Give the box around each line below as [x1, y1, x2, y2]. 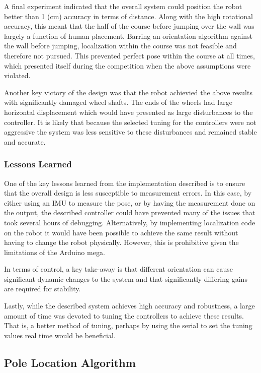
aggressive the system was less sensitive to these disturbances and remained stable [4, 127, 257, 137]
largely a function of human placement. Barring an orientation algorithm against [4, 30, 253, 41]
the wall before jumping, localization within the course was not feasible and [4, 40, 237, 51]
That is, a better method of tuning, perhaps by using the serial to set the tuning [4, 320, 252, 331]
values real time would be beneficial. [4, 330, 116, 340]
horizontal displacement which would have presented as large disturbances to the [4, 106, 253, 117]
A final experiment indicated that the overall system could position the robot [4, 1, 242, 11]
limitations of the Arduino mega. [4, 246, 105, 257]
